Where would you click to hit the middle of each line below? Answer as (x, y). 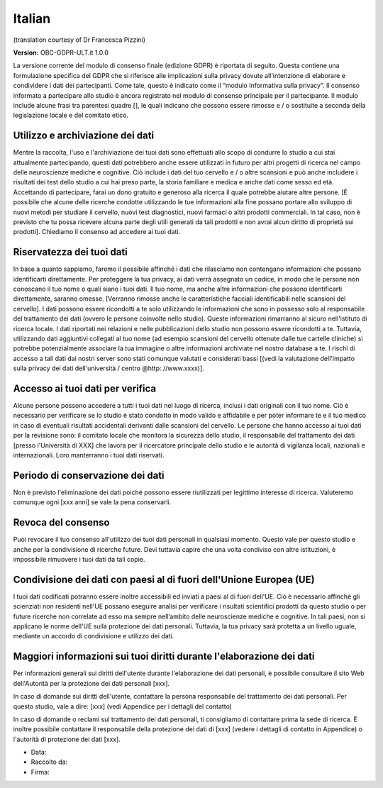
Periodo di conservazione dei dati (89, 475)
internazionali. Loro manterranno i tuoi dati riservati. (89, 455)
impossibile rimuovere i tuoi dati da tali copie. (79, 559)
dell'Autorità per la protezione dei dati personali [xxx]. (91, 683)
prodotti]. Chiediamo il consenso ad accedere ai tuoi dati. (97, 232)
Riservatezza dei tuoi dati (70, 252)
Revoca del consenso (61, 522)
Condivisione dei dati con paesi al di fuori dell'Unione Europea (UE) (164, 579)
